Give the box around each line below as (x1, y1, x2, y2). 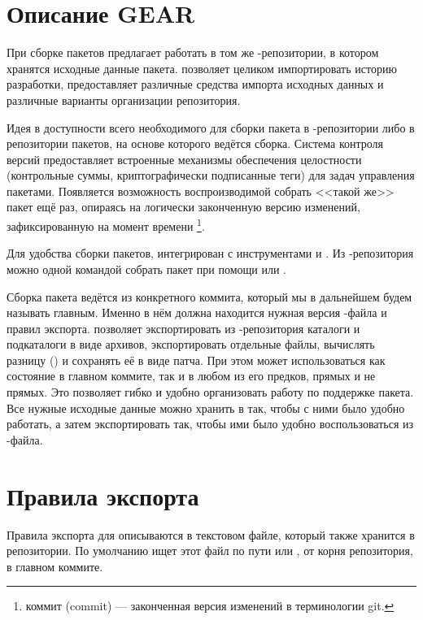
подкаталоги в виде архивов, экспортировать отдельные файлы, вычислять (7, 336, 375, 353)
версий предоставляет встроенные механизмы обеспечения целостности (7, 150, 362, 167)
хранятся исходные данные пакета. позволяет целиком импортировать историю (7, 59, 397, 76)
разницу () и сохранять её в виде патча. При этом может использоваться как (7, 351, 386, 368)
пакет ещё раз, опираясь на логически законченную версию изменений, (7, 198, 360, 215)
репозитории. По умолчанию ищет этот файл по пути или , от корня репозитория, (7, 542, 413, 559)
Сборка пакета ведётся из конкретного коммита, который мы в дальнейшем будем (7, 288, 412, 305)
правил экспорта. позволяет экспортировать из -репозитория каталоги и (7, 319, 360, 336)
